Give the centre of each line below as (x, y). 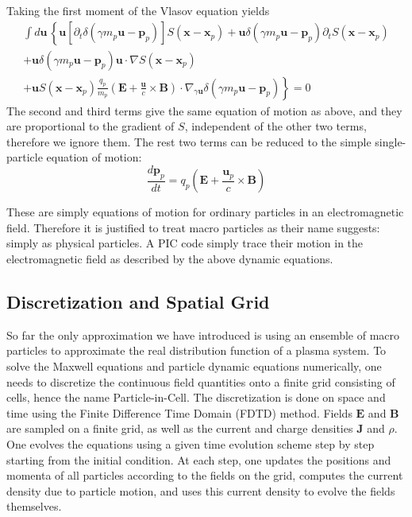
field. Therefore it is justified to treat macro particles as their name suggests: (193, 227)
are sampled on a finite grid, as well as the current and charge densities (180, 428)
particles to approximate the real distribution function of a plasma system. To (196, 350)
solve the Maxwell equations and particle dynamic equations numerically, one (194, 366)
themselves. (34, 506)
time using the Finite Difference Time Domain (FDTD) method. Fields (179, 412)
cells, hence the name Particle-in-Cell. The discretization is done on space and (196, 397)
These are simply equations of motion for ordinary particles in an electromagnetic (205, 212)
